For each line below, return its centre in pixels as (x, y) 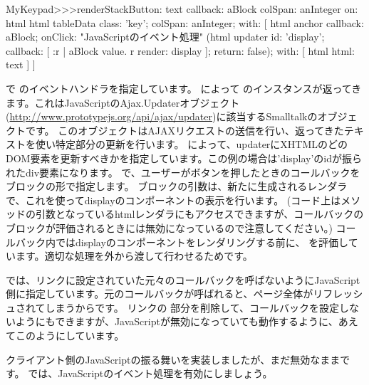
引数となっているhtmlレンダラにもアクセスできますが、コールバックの (199, 214)
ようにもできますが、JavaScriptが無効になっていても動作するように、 (177, 321)
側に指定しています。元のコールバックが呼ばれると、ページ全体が (160, 294)
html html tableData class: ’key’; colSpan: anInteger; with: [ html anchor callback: (185, 22)
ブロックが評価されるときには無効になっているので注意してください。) (169, 227)
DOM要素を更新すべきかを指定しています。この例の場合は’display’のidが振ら (184, 158)
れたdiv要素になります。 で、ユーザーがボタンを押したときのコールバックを (183, 172)
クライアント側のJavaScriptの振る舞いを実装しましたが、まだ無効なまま (173, 359)
